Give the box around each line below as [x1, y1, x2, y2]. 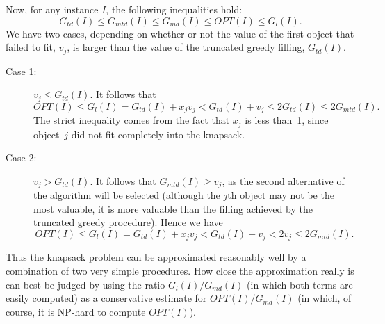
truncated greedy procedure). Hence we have [33, 215, 223, 229]
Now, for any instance [6, 2, 99, 16]
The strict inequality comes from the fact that [33, 113, 230, 127]
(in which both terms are [247, 277, 353, 291]
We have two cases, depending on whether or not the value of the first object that [6, 26, 354, 40]
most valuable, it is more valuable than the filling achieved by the [33, 201, 313, 216]
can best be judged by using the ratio [6, 277, 165, 291]
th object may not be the [227, 188, 334, 202]
